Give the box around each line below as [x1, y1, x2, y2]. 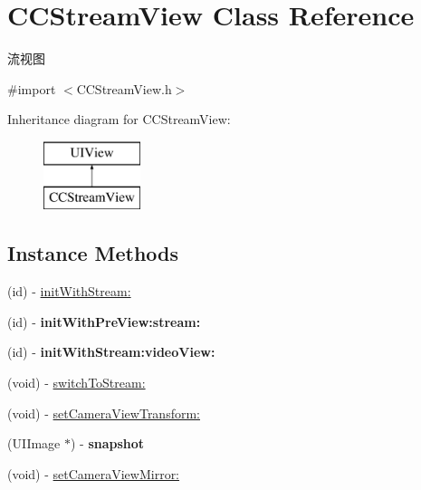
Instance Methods [7, 239, 178, 267]
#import [7, 79, 56, 98]
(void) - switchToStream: [7, 373, 146, 392]
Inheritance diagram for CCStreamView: [7, 110, 231, 129]
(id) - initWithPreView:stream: [7, 312, 201, 331]
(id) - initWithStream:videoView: [7, 342, 215, 361]
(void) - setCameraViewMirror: [7, 464, 180, 483]
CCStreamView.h [76, 79, 172, 98]
